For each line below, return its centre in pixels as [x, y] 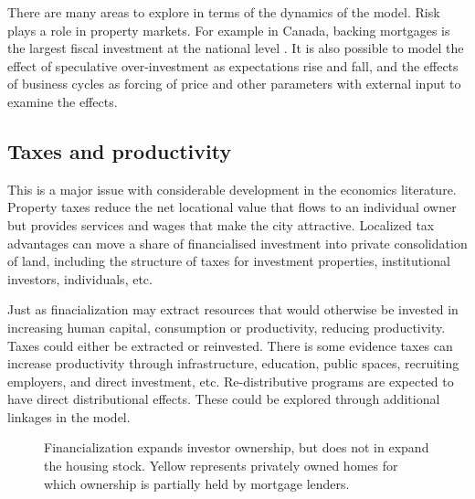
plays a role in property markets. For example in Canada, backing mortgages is [229, 30]
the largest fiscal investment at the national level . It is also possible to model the [236, 48]
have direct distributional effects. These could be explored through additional [224, 399]
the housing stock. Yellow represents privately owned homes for [221, 466]
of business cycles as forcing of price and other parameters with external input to [234, 84]
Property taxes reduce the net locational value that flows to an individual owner [232, 207]
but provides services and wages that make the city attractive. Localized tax [221, 224]
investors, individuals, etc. [80, 278]
